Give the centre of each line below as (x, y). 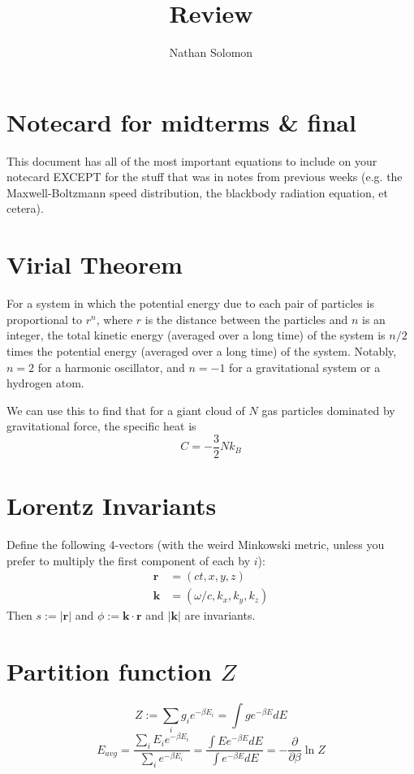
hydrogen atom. (45, 383)
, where (114, 319)
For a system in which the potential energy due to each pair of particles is (190, 303)
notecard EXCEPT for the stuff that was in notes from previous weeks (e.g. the (205, 177)
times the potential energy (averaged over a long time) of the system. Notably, (202, 350)
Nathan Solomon (211, 52)
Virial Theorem (95, 264)
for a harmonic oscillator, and (111, 367)
